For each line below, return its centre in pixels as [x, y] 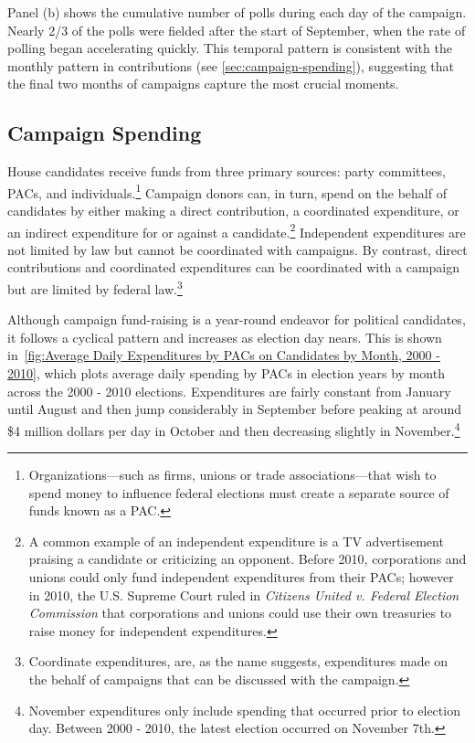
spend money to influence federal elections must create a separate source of [239, 492]
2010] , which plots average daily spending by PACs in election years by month [226, 373]
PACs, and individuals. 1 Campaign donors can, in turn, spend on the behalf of [227, 191]
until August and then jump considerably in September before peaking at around [234, 409]
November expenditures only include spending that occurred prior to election [244, 710]
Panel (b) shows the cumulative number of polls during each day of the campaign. [237, 12]
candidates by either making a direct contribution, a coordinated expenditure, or [233, 211]
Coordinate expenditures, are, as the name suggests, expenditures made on [238, 661]
